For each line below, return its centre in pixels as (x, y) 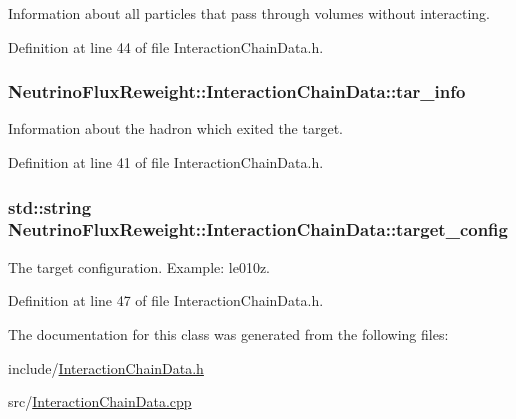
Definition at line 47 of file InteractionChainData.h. (166, 300)
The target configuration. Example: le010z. (139, 266)
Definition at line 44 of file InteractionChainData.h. (166, 46)
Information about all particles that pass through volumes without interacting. (249, 13)
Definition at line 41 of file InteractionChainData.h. (166, 162)
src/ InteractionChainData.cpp (100, 401)
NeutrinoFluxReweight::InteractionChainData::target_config (258, 229)
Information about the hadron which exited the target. (175, 128)
